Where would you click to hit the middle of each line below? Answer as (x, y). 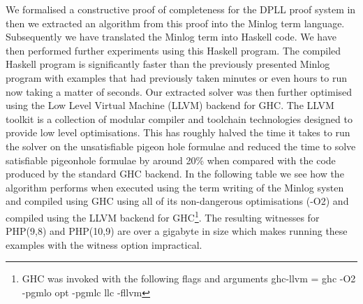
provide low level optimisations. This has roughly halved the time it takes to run (178, 132)
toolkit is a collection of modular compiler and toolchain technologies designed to (179, 118)
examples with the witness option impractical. (104, 244)
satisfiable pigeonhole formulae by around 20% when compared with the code (171, 160)
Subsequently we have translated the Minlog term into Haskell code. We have (171, 37)
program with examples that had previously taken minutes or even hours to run (177, 77)
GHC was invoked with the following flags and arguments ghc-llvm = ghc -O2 (189, 278)
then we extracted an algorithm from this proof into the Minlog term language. (175, 23)
